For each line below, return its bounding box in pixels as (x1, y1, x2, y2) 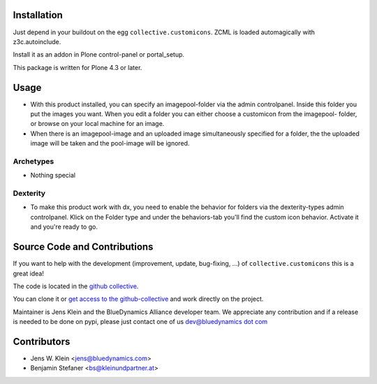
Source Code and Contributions (13, 241, 154, 253)
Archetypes (13, 156, 54, 166)
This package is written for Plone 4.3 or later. (13, 63, 142, 71)
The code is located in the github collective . (13, 282, 139, 290)
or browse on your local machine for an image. (30, 120, 165, 128)
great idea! (13, 269, 45, 278)
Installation (13, 9, 63, 21)
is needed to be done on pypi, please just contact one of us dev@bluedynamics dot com (13, 318, 268, 326)
